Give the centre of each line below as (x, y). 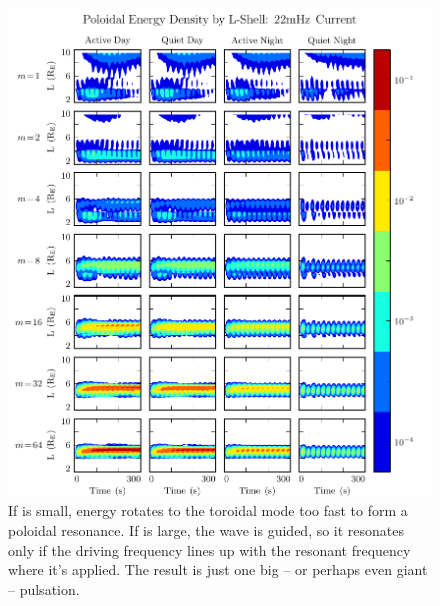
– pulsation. (44, 588)
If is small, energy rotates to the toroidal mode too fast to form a (208, 510)
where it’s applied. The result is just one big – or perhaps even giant (218, 569)
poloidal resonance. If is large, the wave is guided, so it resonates (206, 530)
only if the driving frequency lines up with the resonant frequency (209, 549)
